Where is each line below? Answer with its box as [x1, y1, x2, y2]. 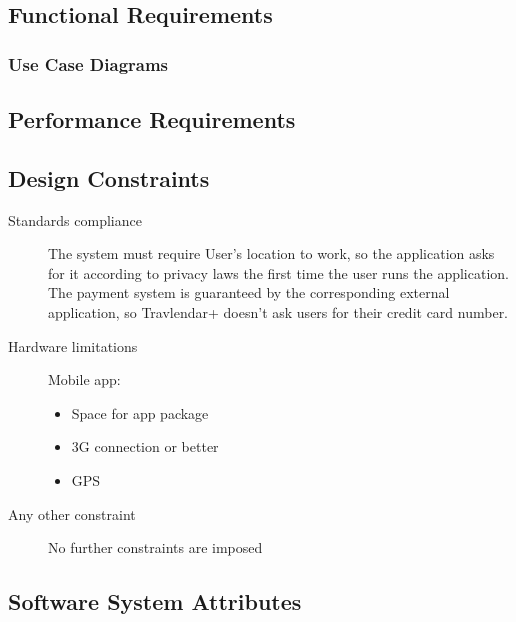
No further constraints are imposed [48, 537, 263, 558]
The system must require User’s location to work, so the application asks [48, 243, 495, 264]
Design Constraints [8, 162, 210, 193]
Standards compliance [8, 209, 142, 230]
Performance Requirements [8, 104, 296, 135]
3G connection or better [71, 436, 219, 457]
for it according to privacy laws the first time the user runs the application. [48, 262, 509, 283]
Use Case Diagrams [8, 51, 169, 76]
